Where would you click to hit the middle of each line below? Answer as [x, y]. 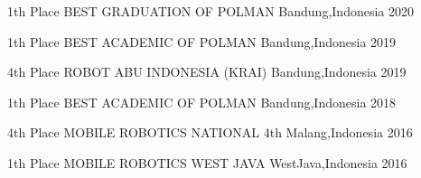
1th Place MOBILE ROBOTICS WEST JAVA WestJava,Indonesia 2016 [207, 162]
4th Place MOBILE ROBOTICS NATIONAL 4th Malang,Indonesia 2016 [210, 132]
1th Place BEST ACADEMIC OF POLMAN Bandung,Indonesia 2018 [202, 102]
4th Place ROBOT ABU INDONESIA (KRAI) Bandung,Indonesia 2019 [207, 72]
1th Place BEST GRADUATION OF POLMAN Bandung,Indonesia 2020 [211, 11]
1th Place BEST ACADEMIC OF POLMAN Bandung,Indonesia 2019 [202, 41]
